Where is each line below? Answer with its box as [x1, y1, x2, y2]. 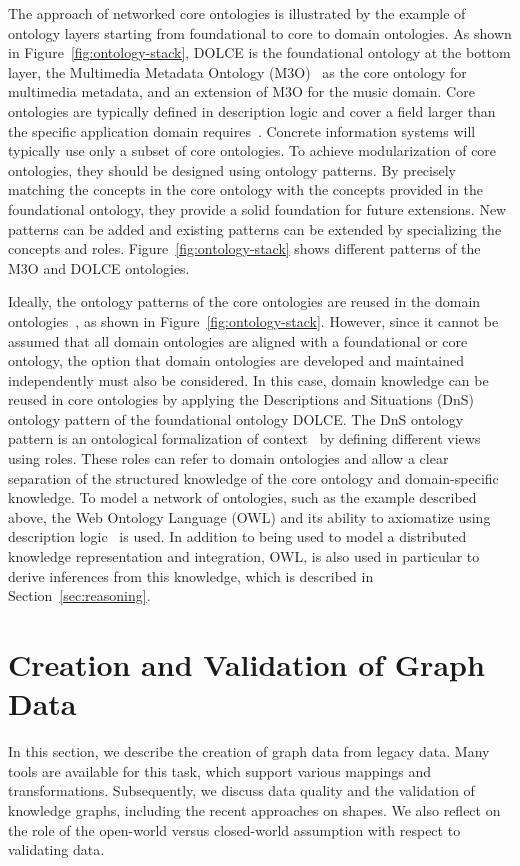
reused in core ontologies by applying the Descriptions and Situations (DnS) [8, 389, 475, 410]
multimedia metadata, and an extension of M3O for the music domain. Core [8, 81, 475, 102]
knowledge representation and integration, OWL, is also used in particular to [8, 546, 480, 567]
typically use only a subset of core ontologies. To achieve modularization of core [8, 140, 497, 161]
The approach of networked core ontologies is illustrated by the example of [8, 3, 466, 23]
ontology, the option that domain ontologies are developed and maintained [8, 350, 464, 371]
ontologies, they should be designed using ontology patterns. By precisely [8, 159, 456, 180]
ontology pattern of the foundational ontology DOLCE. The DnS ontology [8, 408, 464, 429]
